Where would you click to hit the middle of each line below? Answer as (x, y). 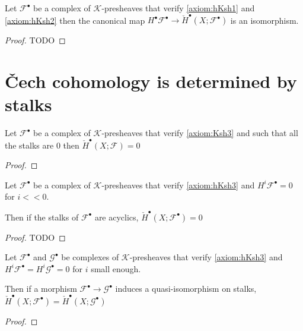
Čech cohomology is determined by (151, 81)
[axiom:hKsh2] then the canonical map (75, 20)
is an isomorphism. (264, 20)
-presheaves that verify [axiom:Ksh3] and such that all (200, 133)
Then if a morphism (41, 289)
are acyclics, (117, 217)
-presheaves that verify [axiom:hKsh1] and (178, 8)
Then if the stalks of (42, 217)
